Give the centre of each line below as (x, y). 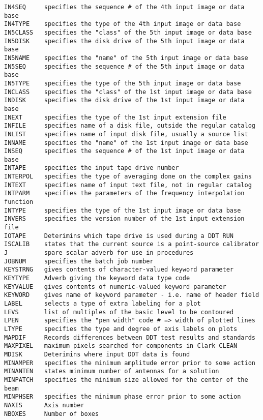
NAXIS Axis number (44, 405)
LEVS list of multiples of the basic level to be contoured (119, 312)
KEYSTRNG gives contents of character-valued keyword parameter (119, 270)
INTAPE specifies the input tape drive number (92, 168)
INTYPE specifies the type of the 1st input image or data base (123, 210)
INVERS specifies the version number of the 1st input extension (124, 219)
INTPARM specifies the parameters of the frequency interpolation (124, 193)
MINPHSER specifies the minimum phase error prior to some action (123, 397)
